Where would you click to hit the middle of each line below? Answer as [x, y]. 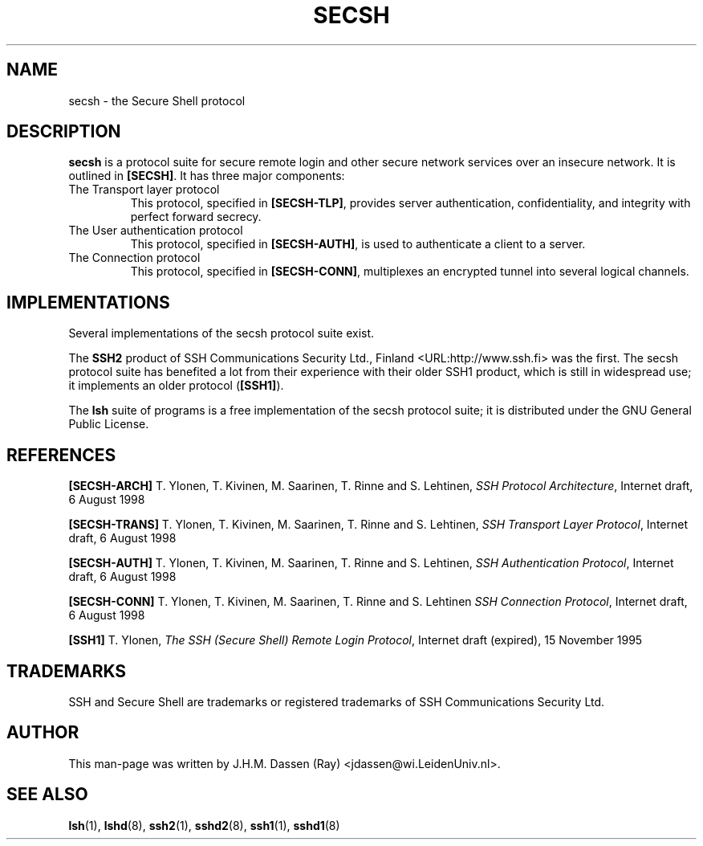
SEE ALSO [47, 795]
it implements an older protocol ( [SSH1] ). [176, 386]
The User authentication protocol [156, 231]
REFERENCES [61, 455]
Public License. [109, 424]
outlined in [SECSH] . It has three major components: [207, 176]
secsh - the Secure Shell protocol [157, 100]
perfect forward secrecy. [196, 217]
